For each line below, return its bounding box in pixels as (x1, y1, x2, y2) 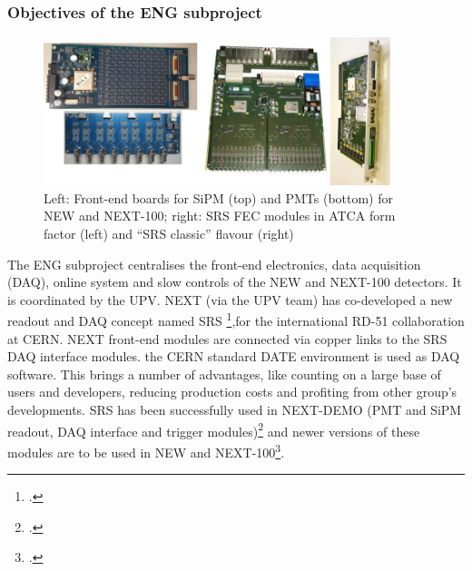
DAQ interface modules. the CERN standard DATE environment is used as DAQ (7, 347, 460, 366)
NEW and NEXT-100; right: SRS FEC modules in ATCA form (44, 206, 396, 225)
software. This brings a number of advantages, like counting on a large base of (7, 364, 441, 383)
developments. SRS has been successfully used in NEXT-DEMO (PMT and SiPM (7, 400, 462, 419)
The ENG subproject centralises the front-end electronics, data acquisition (7, 254, 421, 273)
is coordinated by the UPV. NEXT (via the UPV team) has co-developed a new (7, 290, 453, 309)
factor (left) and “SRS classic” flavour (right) (44, 224, 294, 243)
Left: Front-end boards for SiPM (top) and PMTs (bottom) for (44, 188, 393, 207)
